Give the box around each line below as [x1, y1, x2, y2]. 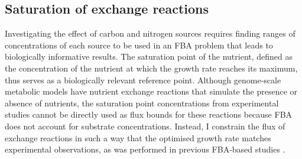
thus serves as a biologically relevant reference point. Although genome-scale [5, 73, 281, 86]
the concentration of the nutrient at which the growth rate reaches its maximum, [5, 61, 298, 74]
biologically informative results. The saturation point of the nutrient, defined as [5, 50, 293, 63]
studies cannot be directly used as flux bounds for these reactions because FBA [5, 108, 293, 121]
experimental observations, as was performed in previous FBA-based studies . [5, 143, 285, 155]
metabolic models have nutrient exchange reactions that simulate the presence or [5, 85, 298, 98]
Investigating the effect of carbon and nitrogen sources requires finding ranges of [5, 27, 295, 40]
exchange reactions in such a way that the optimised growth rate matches [5, 131, 271, 144]
